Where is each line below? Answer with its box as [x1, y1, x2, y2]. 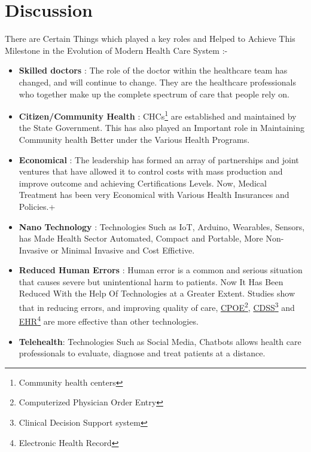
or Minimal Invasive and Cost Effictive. [51, 243, 195, 256]
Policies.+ [19, 200, 56, 212]
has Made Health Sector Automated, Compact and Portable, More [19, 232, 263, 245]
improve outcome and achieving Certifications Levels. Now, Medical [19, 176, 267, 189]
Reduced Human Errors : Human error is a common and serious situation [19, 264, 303, 276]
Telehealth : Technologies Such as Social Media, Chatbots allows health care [19, 335, 301, 347]
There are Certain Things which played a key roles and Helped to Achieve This [5, 32, 295, 45]
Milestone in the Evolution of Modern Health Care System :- [5, 44, 228, 56]
